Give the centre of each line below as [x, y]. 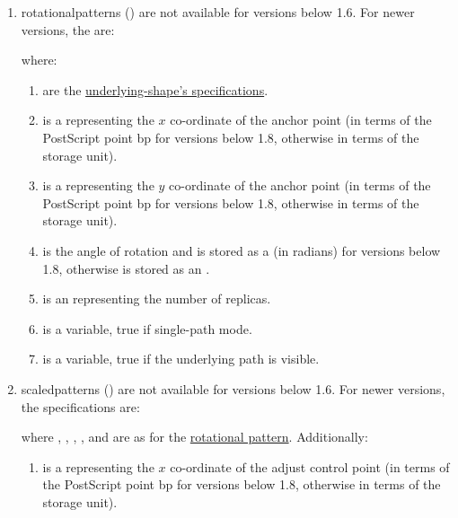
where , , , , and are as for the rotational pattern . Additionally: [194, 437]
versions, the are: [68, 29]
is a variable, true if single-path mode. [147, 328]
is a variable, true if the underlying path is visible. [181, 359]
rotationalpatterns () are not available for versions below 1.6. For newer [218, 12]
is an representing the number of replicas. [157, 299]
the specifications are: [80, 406]
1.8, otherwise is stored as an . [126, 268]
